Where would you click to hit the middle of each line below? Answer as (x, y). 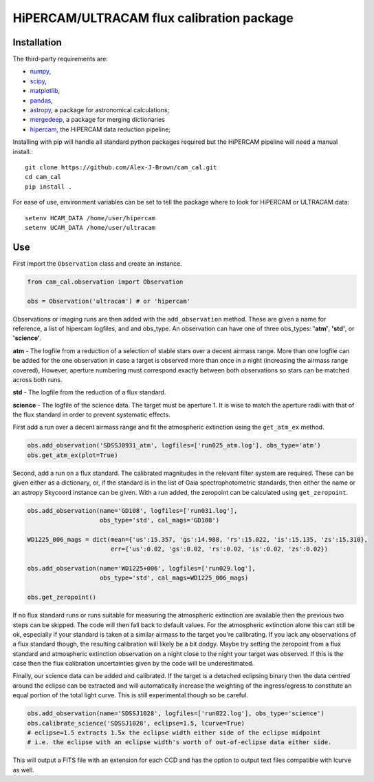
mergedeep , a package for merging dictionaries (97, 120)
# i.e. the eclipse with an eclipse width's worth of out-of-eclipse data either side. (179, 742)
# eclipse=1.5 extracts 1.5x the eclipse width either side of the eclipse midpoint (174, 733)
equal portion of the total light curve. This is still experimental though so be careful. (131, 695)
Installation (37, 42)
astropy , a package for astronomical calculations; (100, 110)
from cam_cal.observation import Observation (105, 282)
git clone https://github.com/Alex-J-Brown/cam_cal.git (121, 167)
